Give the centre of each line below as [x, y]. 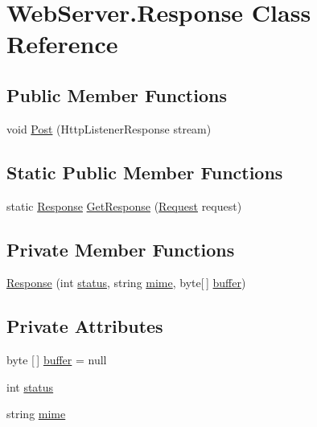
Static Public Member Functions [145, 172]
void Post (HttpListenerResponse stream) [109, 128]
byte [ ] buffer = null [57, 360]
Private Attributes [85, 326]
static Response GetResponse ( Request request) [124, 205]
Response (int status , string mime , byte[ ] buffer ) [126, 283]
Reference [62, 44]
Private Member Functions [121, 249]
